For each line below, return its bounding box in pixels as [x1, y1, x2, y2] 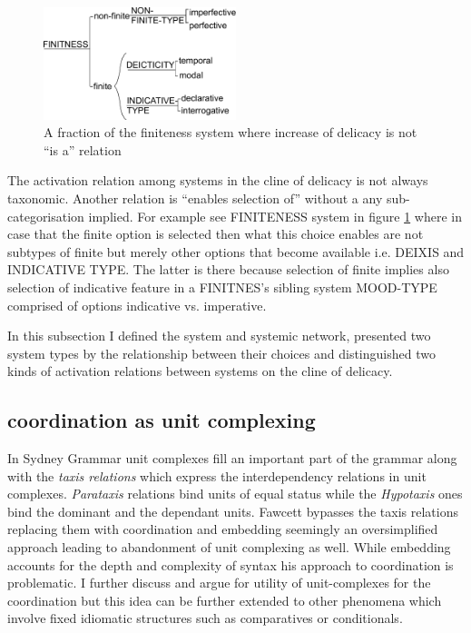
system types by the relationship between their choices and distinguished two [7, 343, 436, 362]
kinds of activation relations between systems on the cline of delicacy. [7, 361, 393, 381]
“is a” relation [44, 140, 122, 159]
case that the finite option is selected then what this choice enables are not [7, 224, 424, 243]
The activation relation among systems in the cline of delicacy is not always [7, 171, 428, 190]
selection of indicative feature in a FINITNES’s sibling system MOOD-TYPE [7, 277, 437, 296]
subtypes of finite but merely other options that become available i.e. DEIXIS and [7, 242, 465, 261]
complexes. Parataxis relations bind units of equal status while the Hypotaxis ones [7, 484, 463, 503]
